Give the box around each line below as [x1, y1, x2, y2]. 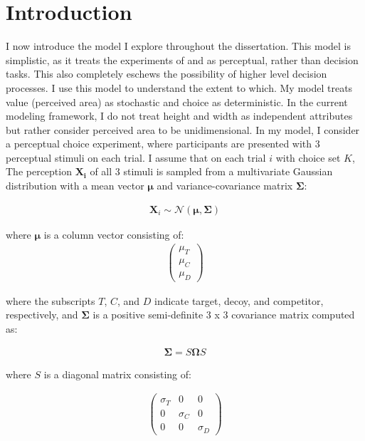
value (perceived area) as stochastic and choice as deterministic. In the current [6, 94, 348, 109]
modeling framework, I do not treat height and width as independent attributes [6, 108, 353, 123]
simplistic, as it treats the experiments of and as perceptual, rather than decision [6, 52, 359, 67]
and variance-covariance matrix [157, 178, 293, 193]
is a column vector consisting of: [43, 227, 184, 242]
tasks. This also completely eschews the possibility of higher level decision [6, 66, 327, 81]
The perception [6, 164, 72, 179]
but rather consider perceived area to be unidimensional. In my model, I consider [6, 122, 360, 137]
